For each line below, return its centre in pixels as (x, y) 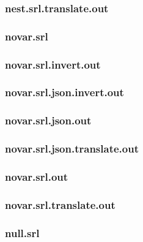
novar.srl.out (37, 176)
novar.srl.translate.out (60, 204)
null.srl (22, 233)
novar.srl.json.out (48, 120)
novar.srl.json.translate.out (72, 149)
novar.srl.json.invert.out (64, 92)
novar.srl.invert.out (53, 64)
